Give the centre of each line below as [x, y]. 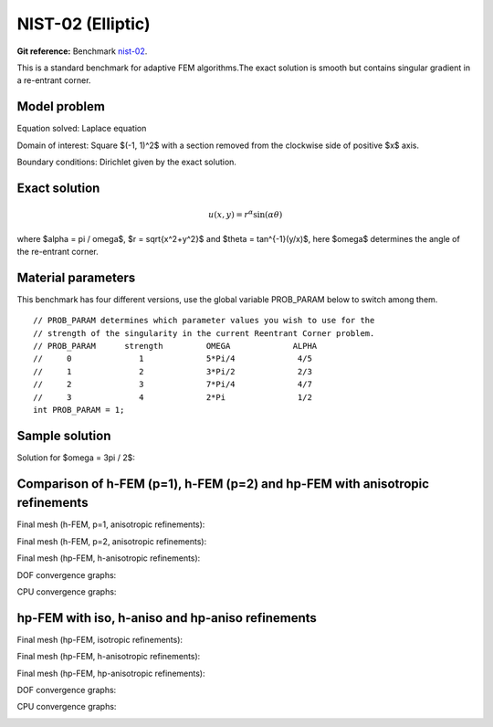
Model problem [61, 106]
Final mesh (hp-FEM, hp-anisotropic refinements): [111, 673]
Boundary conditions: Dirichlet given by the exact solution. [127, 162]
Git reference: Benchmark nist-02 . [82, 51]
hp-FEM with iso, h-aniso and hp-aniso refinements [167, 618]
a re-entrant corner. [54, 80]
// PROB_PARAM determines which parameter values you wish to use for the [204, 321]
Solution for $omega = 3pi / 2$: [76, 458]
